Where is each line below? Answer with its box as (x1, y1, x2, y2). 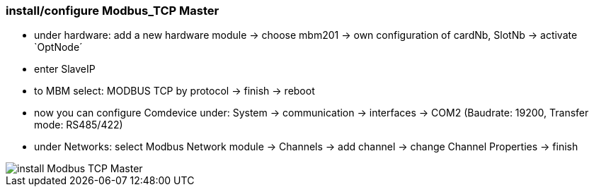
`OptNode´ (34, 41, 83, 54)
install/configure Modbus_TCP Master (6, 4, 219, 18)
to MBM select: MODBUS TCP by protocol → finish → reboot (34, 85, 315, 97)
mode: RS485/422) (34, 119, 123, 131)
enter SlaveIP (34, 63, 96, 76)
